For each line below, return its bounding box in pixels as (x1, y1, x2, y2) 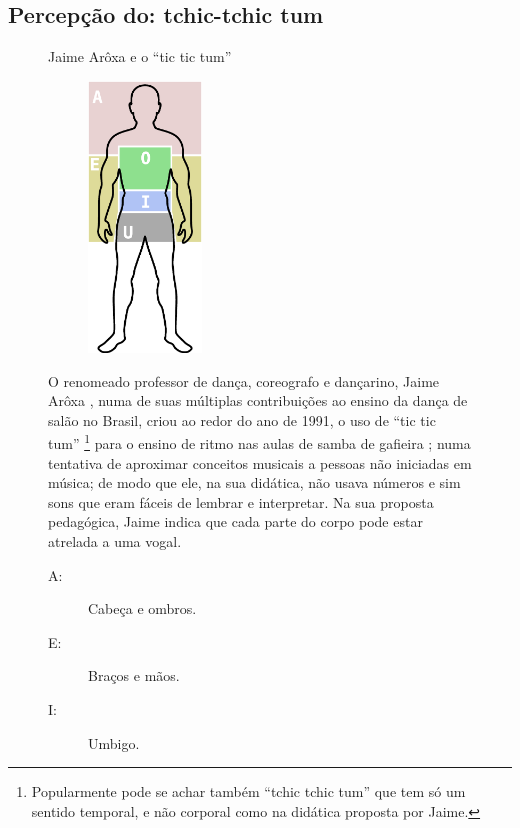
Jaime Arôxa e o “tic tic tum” (48, 46, 232, 67)
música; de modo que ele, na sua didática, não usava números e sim (48, 472, 461, 493)
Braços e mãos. (88, 665, 180, 686)
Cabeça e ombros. (88, 598, 197, 619)
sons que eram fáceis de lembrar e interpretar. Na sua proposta (48, 491, 434, 512)
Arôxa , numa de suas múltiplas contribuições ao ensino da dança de (48, 390, 468, 411)
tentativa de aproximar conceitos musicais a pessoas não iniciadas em (48, 452, 472, 473)
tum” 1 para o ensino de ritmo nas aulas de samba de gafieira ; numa (48, 430, 471, 454)
